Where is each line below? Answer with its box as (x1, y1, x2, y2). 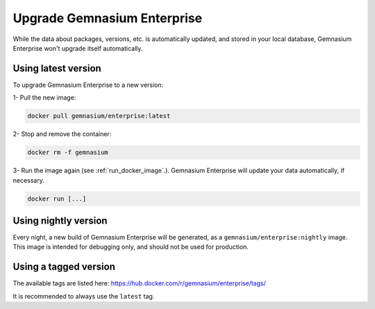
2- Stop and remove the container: (12, 130, 112, 138)
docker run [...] (27, 194, 87, 203)
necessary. (12, 176, 45, 184)
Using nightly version (12, 215, 108, 226)
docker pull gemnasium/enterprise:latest (27, 112, 171, 120)
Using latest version (12, 62, 102, 74)
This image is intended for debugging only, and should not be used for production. (12, 243, 249, 251)
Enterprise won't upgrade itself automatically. (12, 44, 143, 52)
